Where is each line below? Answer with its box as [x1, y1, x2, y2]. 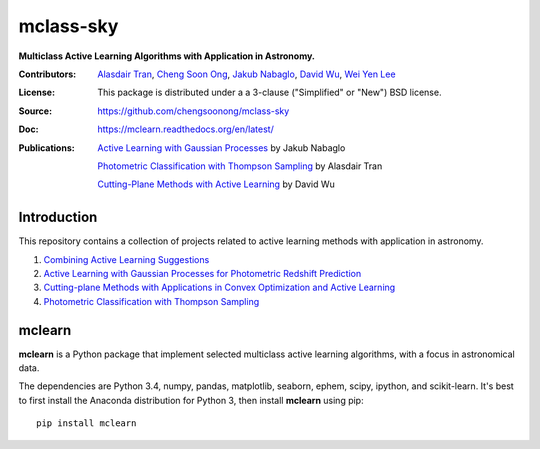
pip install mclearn [36, 418, 137, 429]
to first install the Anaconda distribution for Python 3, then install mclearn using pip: [18, 394, 364, 406]
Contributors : [18, 68, 77, 80]
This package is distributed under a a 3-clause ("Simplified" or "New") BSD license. [97, 86, 442, 99]
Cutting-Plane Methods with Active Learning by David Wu [97, 178, 335, 190]
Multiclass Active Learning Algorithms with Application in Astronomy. [18, 50, 315, 62]
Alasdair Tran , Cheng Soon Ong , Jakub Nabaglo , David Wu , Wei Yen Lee [97, 68, 396, 80]
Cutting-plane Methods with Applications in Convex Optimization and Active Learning [43, 281, 396, 294]
